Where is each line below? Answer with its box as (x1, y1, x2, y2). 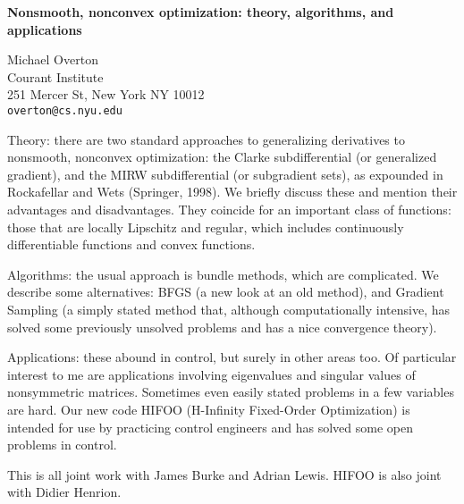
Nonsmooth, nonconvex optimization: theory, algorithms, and (7, 3, 394, 21)
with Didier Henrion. (7, 483, 122, 501)
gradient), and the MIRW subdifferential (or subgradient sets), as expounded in (7, 164, 443, 183)
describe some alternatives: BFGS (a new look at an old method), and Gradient (7, 282, 444, 301)
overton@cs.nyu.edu (7, 104, 122, 117)
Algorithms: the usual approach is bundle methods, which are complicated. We (7, 265, 439, 283)
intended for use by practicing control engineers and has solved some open (7, 417, 413, 436)
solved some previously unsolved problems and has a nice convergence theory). (7, 317, 437, 336)
